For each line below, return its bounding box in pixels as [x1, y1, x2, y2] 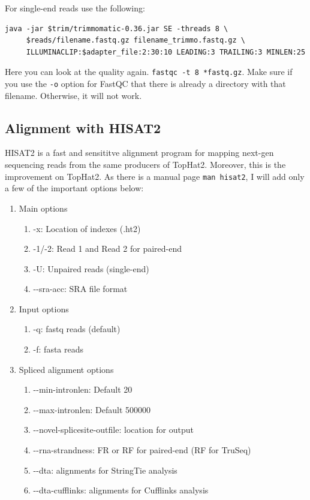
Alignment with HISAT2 [5, 118, 161, 137]
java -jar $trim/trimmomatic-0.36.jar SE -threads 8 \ [5, 24, 228, 33]
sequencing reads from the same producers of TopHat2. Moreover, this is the [5, 158, 286, 171]
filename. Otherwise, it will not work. [5, 89, 142, 101]
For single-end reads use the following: [5, 2, 145, 14]
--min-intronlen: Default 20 [33, 383, 133, 396]
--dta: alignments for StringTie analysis [33, 463, 177, 476]
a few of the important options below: [5, 182, 144, 194]
